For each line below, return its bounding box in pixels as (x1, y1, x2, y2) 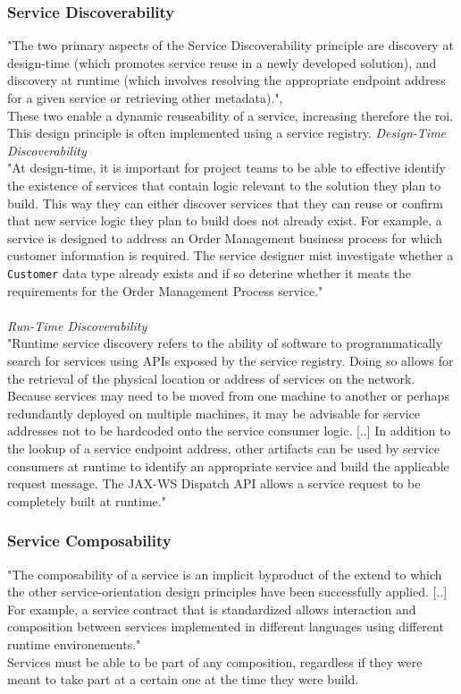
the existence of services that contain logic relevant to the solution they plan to (7, 175, 441, 194)
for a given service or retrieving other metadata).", (7, 89, 283, 106)
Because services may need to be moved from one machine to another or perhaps (7, 386, 449, 405)
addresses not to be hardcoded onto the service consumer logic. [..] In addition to (7, 421, 451, 440)
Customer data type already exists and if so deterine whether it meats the (7, 263, 412, 282)
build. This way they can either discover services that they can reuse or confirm (7, 193, 443, 212)
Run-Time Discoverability (7, 316, 147, 334)
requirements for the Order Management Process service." (7, 281, 323, 300)
